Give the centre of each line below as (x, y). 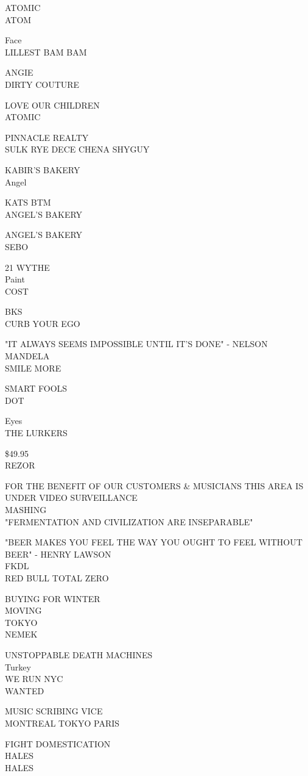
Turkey (18, 666)
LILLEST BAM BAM (46, 52)
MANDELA (27, 356)
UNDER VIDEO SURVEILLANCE (71, 498)
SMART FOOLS (36, 388)
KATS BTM (28, 202)
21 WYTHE (27, 267)
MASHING (26, 509)
